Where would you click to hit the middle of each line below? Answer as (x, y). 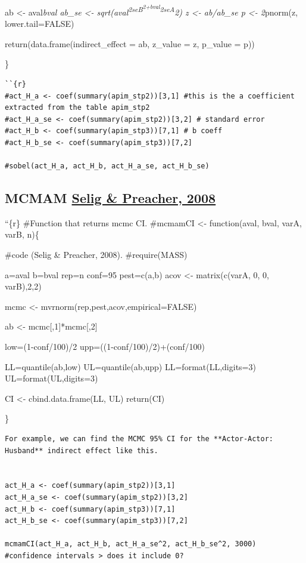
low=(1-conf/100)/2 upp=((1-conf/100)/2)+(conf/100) (105, 347)
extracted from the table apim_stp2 (77, 108)
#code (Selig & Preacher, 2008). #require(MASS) (96, 255)
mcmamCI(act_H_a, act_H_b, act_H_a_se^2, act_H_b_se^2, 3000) (131, 544)
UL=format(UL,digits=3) (51, 378)
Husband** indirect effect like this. (82, 450)
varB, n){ (22, 234)
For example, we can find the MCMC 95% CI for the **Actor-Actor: (139, 439)
